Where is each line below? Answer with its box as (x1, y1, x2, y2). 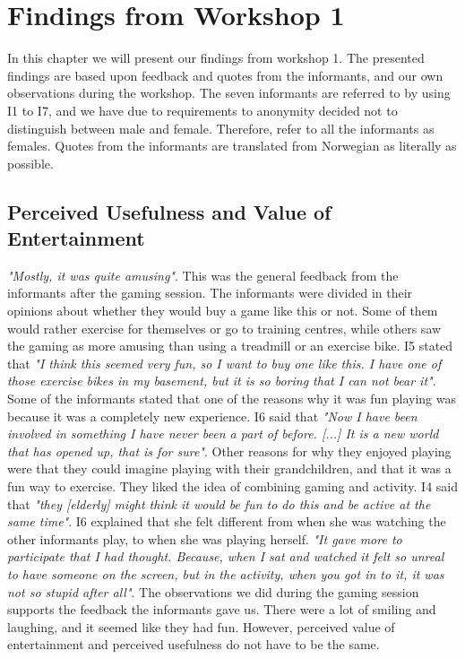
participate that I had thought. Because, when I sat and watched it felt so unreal (7, 547, 444, 566)
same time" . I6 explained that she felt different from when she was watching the (7, 512, 446, 531)
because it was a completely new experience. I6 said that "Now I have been (7, 406, 418, 425)
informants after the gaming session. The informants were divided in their (7, 283, 413, 302)
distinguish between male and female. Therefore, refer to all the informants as (7, 118, 435, 137)
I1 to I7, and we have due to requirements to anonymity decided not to (7, 100, 398, 119)
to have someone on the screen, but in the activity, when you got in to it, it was (7, 564, 444, 583)
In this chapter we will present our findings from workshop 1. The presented (7, 48, 425, 67)
